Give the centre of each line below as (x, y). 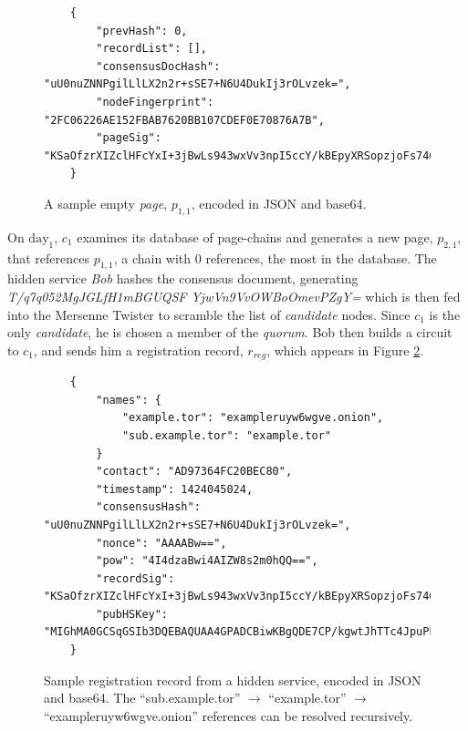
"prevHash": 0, (142, 31)
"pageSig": (129, 138)
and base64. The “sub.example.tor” (142, 698)
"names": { (129, 400)
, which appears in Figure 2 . (345, 350)
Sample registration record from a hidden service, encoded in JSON (233, 680)
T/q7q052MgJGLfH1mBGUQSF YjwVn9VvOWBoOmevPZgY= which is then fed (234, 296)
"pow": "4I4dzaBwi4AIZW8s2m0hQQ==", (207, 561)
